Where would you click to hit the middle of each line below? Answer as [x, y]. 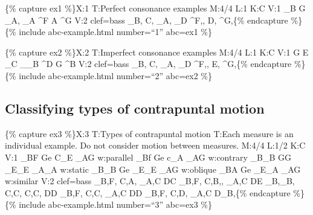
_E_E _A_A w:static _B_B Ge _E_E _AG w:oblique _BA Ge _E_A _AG [153, 169]
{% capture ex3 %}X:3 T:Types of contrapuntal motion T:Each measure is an [149, 133]
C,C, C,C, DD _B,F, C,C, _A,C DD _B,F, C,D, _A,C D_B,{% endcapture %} [155, 192]
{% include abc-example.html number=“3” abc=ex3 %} [109, 204]
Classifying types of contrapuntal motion [135, 108]
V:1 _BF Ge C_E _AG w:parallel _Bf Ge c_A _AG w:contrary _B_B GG [148, 157]
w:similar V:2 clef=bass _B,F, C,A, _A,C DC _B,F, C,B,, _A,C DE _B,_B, [150, 181]
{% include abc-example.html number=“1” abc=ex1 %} [109, 32]
